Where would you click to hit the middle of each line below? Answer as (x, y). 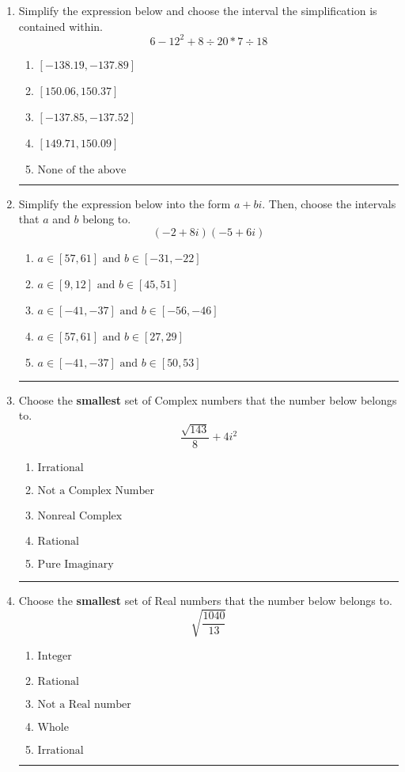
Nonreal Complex (80, 516)
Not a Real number (84, 705)
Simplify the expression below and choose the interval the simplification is (198, 10)
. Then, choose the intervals (329, 203)
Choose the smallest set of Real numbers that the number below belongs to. (205, 600)
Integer (55, 657)
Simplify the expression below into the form (125, 203)
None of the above (82, 170)
